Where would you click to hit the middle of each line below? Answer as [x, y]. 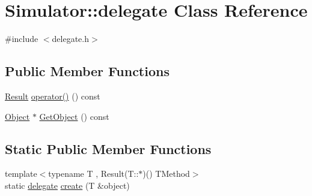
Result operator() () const [53, 96]
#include [22, 39]
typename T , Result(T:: [93, 174]
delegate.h [71, 39]
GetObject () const [74, 116]
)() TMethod [166, 174]
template [21, 174]
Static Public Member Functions [108, 148]
